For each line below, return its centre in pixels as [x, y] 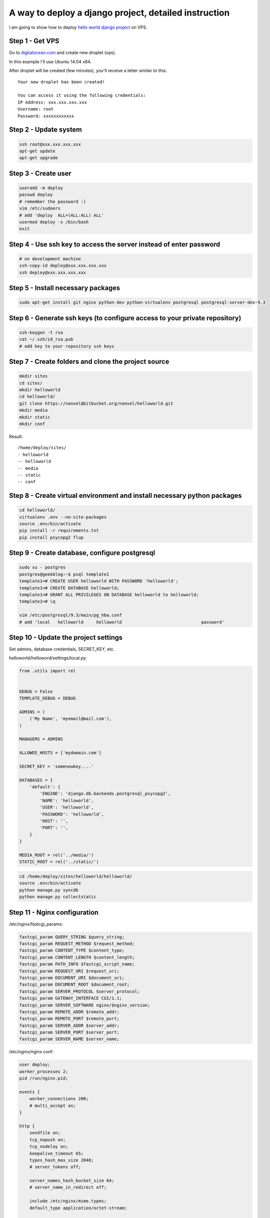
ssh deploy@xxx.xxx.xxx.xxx [53, 272]
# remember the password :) [53, 201]
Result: [16, 437]
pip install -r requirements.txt [59, 531]
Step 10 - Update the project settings [66, 638]
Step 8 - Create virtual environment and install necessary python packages [126, 496]
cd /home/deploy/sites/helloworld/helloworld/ [76, 876]
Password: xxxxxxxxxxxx [46, 116]
